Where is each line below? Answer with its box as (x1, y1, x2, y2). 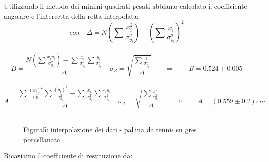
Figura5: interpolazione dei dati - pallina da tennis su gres (23, 124, 197, 134)
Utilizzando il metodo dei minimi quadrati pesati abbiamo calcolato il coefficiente (4, 1, 247, 11)
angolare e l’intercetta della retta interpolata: (4, 10, 139, 20)
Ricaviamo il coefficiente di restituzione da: (4, 150, 133, 161)
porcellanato (23, 134, 60, 144)
